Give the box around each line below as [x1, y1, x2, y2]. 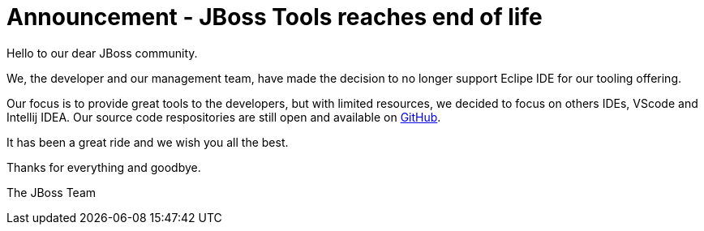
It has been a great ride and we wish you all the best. [6, 135, 289, 149]
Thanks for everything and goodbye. [6, 160, 201, 174]
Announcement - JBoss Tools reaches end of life [6, 3, 543, 31]
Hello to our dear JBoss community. [6, 45, 198, 60]
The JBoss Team [6, 185, 97, 199]
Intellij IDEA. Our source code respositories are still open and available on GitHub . [6, 109, 441, 124]
